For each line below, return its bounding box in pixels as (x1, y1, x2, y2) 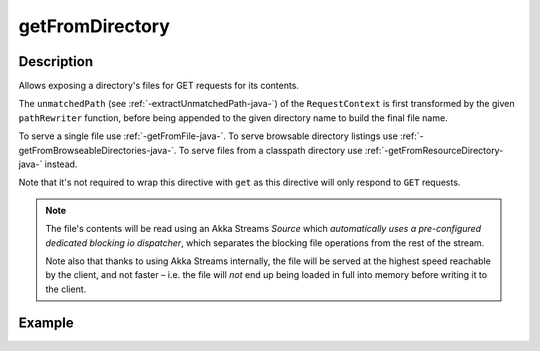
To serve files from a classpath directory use (178, 144, 363, 156)
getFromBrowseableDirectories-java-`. (18, 144, 177, 156)
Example (18, 314, 74, 331)
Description (18, 53, 94, 70)
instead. (44, 158, 78, 170)
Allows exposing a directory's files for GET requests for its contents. (18, 80, 300, 92)
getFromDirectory (18, 15, 170, 37)
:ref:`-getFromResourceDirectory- (364, 144, 504, 156)
